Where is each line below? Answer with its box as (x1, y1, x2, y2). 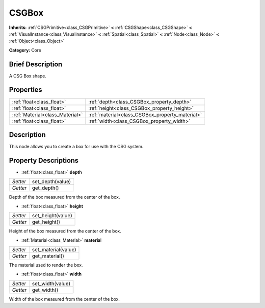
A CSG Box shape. (9, 73, 47, 78)
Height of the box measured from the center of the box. (9, 228, 121, 234)
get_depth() (32, 184, 59, 191)
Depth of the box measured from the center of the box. (9, 194, 120, 200)
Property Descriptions (9, 156, 79, 164)
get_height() (32, 219, 60, 226)
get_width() (32, 286, 58, 293)
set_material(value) (32, 246, 77, 253)
